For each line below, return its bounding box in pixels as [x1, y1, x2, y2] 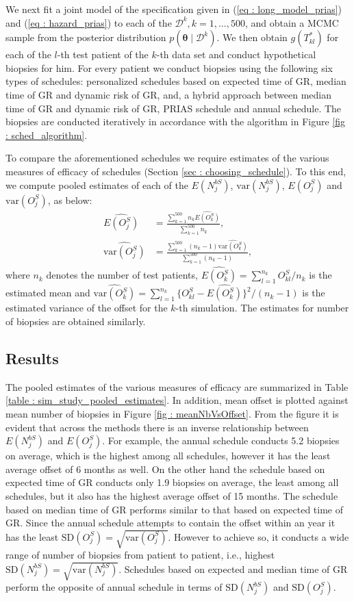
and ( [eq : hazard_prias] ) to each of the [5, 15, 172, 29]
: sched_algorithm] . [5, 127, 88, 142]
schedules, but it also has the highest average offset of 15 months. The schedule [5, 488, 338, 502]
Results [5, 348, 59, 369]
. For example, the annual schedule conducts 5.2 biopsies [102, 433, 340, 448]
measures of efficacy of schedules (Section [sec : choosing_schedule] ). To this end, [5, 164, 346, 178]
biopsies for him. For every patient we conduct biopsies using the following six [5, 60, 333, 75]
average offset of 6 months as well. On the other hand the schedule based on [5, 461, 325, 476]
